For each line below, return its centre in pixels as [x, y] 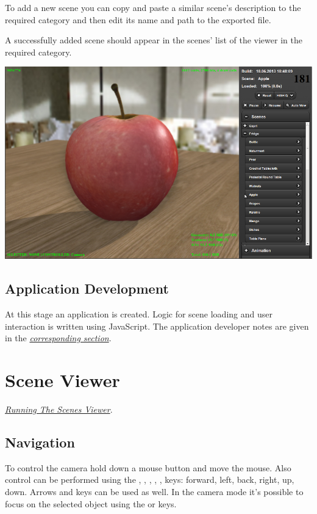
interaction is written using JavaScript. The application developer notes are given [157, 326]
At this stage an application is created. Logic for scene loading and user [139, 314]
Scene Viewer [62, 380]
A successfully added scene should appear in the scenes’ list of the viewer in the [154, 40]
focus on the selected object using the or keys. [91, 503]
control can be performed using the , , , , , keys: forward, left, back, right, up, [150, 480]
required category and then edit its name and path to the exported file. [138, 19]
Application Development [87, 288]
